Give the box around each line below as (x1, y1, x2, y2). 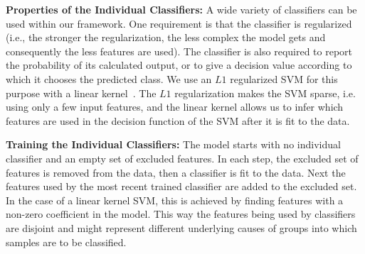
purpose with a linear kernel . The (6, 85, 157, 100)
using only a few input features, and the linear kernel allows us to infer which (6, 99, 344, 114)
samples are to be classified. (6, 234, 127, 249)
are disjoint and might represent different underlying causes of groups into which (6, 220, 357, 235)
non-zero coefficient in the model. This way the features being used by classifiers (6, 206, 356, 221)
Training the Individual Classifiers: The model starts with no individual (6, 137, 341, 152)
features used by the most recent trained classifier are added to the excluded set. (6, 179, 357, 194)
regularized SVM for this (230, 71, 338, 86)
